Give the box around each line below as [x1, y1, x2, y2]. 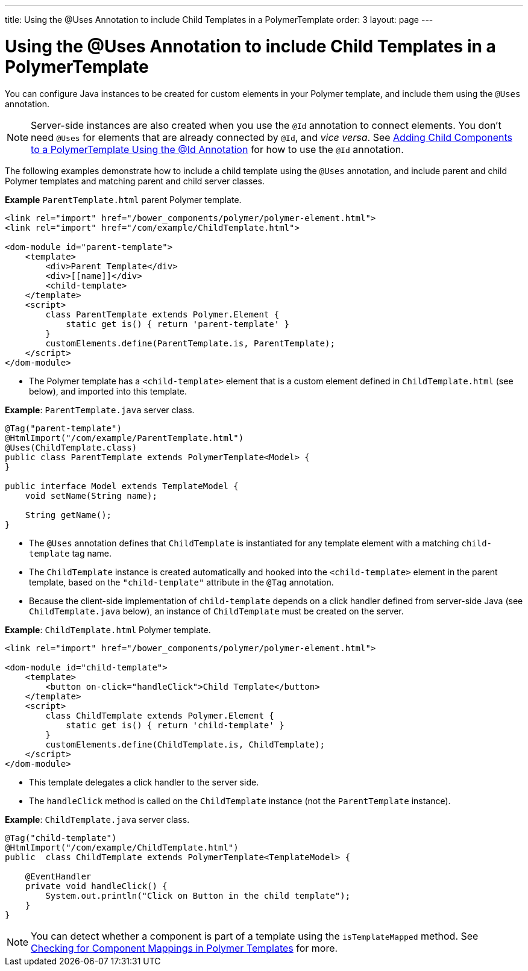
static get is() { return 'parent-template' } [66, 319, 290, 329]
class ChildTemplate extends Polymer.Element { [45, 710, 274, 720]
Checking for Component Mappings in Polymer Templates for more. [31, 941, 338, 954]
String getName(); [25, 510, 112, 520]
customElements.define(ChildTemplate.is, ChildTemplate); [45, 739, 325, 749]
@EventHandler [25, 871, 92, 881]
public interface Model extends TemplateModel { [5, 481, 239, 491]
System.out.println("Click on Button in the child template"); [45, 890, 351, 901]
